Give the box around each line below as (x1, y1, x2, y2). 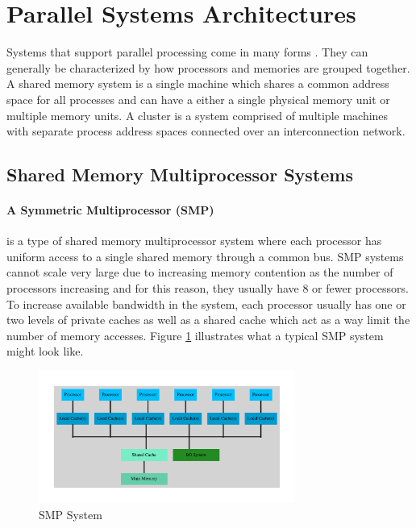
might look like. (6, 343, 84, 360)
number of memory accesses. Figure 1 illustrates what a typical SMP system (6, 326, 384, 343)
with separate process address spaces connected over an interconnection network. (6, 123, 406, 139)
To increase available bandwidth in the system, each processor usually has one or (6, 295, 406, 312)
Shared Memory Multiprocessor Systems (6, 162, 353, 187)
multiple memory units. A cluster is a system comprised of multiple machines (6, 106, 389, 123)
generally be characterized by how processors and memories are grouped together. (6, 59, 410, 76)
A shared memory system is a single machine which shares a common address (6, 75, 389, 92)
